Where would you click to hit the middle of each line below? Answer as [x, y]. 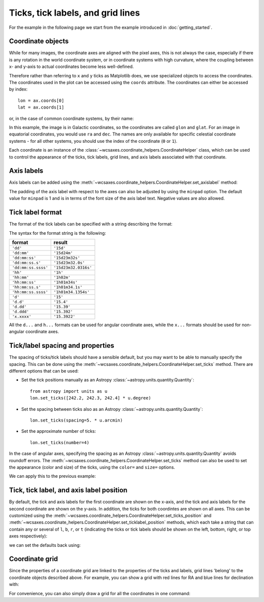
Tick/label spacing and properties [62, 346]
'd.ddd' [21, 311]
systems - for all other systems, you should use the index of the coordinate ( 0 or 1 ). [93, 141]
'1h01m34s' [66, 282]
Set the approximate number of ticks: [59, 431]
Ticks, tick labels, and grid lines [75, 13]
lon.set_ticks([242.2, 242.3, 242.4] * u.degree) [91, 398]
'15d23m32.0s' [69, 262]
